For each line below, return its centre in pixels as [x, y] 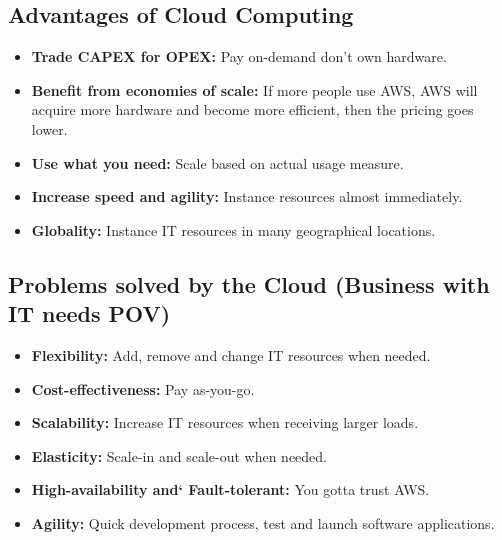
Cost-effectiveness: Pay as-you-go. [143, 388]
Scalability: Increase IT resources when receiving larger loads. [225, 422]
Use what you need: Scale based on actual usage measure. [217, 162]
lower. [49, 128]
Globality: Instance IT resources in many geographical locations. [233, 229]
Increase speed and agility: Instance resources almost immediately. [247, 196]
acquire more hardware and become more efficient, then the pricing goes [252, 109]
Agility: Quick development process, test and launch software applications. [263, 522]
